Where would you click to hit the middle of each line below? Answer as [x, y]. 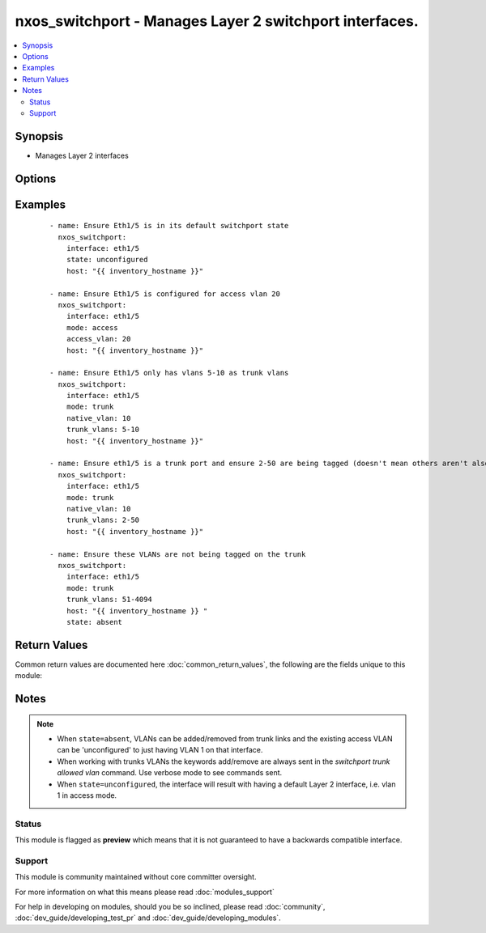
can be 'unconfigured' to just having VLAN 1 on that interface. [160, 750]
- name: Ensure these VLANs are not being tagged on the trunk [178, 554]
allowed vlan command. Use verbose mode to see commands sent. [170, 773]
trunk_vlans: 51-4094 [109, 600]
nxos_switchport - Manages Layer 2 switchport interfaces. [217, 21]
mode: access [92, 327]
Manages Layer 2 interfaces [82, 155]
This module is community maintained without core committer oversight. [136, 877]
